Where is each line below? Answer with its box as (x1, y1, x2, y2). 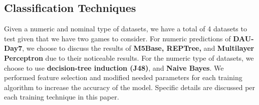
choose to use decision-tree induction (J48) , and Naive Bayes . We (4, 62, 224, 73)
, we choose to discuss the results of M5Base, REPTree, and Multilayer (22, 43, 254, 53)
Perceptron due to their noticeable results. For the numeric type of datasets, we (4, 52, 254, 63)
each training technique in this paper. (4, 92, 119, 102)
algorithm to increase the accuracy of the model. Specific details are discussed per (4, 82, 255, 92)
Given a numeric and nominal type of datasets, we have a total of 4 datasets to (4, 23, 247, 34)
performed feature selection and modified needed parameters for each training (4, 72, 242, 83)
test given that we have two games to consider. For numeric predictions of (4, 33, 231, 43)
